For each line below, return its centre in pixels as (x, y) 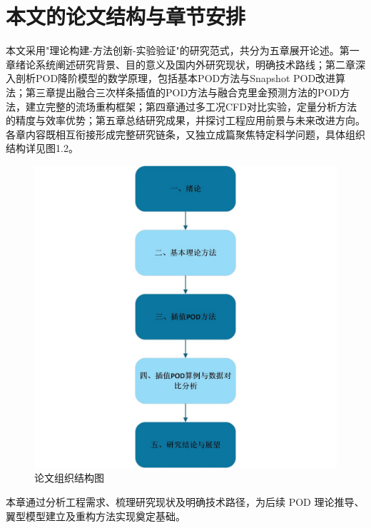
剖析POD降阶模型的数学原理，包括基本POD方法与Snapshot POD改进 (176, 78)
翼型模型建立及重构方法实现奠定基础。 (96, 516)
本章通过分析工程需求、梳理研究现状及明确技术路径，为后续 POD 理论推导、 (185, 502)
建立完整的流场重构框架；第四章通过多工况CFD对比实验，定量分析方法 (191, 106)
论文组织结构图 (69, 478)
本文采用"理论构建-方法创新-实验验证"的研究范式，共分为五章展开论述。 (173, 50)
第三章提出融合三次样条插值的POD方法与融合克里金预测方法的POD (183, 92)
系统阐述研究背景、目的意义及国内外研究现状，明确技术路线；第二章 (195, 64)
